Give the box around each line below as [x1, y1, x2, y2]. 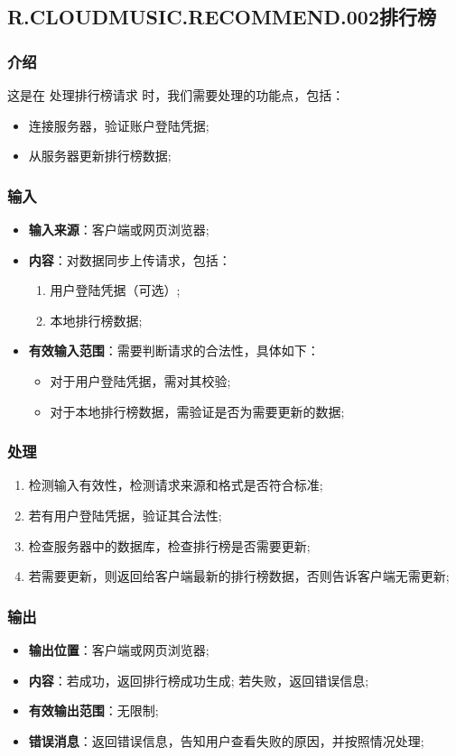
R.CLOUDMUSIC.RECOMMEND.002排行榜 [7, 3, 436, 31]
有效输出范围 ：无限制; [28, 701, 159, 720]
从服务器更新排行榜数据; [28, 146, 172, 165]
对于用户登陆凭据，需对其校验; [50, 371, 231, 390]
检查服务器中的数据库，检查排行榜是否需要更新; [28, 536, 311, 555]
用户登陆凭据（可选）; [50, 281, 181, 300]
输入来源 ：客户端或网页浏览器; [28, 220, 209, 238]
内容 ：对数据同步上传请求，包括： [28, 250, 231, 269]
